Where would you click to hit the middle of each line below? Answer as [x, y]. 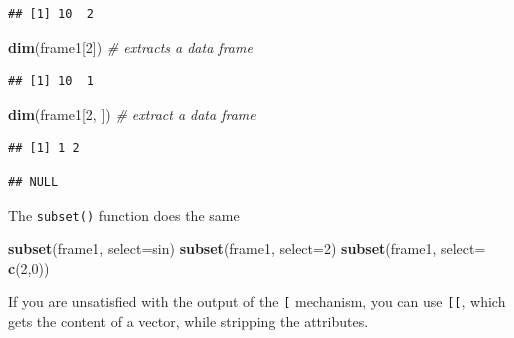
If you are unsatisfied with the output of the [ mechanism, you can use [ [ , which [257, 301]
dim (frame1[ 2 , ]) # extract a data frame [132, 113]
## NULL [33, 181]
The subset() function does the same [124, 214]
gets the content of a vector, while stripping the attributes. [188, 321]
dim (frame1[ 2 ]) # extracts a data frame [130, 46]
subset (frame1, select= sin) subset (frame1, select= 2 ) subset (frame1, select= [247, 248]
